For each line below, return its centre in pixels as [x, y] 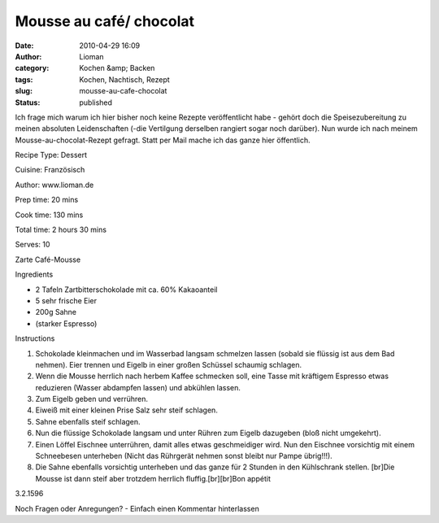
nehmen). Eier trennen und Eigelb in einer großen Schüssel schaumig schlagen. [169, 364]
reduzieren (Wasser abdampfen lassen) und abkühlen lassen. [138, 387]
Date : [24, 46]
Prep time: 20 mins [47, 200]
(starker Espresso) [66, 323]
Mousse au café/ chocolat [105, 21]
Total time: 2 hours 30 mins [61, 230]
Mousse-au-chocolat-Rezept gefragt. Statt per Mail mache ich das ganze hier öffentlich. [163, 140]
